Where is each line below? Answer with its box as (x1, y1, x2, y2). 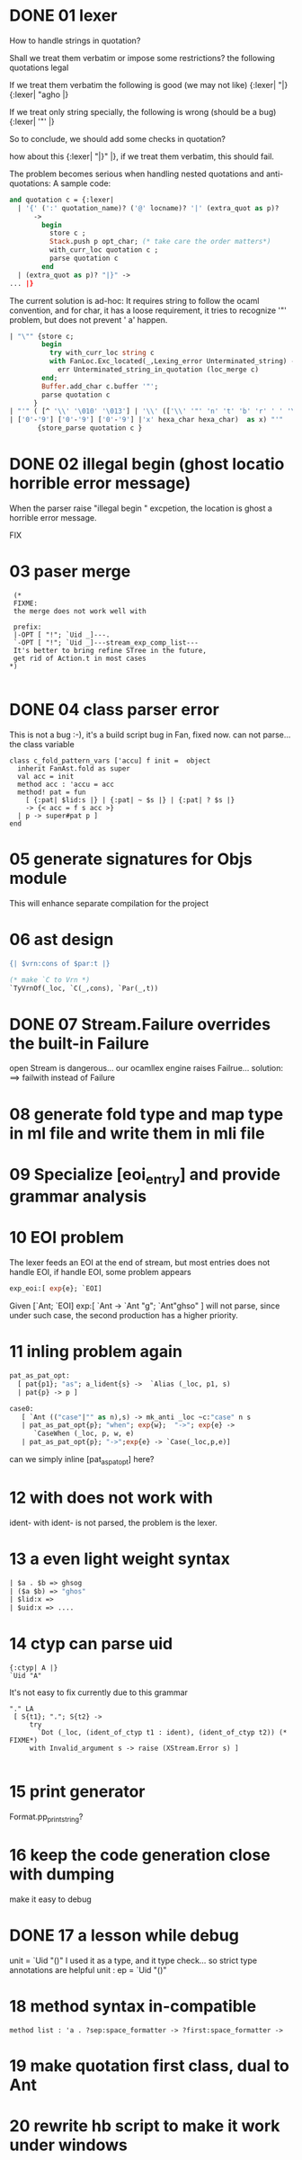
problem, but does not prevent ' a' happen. (9, 314, 168, 325)
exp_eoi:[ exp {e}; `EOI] (9, 1284, 102, 1293)
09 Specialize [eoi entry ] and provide (9, 1164, 281, 1188)
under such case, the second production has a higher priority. (9, 1310, 238, 1321)
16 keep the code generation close (9, 1845, 271, 1866)
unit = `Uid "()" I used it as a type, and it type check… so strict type (9, 1955, 258, 1966)
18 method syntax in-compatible (9, 1995, 257, 2016)
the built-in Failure (9, 1033, 150, 1053)
